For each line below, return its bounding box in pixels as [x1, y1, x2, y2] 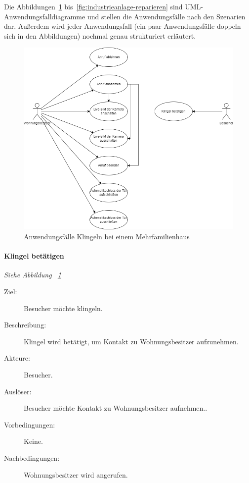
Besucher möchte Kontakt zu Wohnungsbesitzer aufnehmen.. [24, 403, 207, 413]
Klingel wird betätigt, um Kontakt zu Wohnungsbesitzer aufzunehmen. [24, 336, 239, 346]
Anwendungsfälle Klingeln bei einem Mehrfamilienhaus [24, 231, 190, 242]
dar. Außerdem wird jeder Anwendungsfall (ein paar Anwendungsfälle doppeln [4, 21, 241, 31]
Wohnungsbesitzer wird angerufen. [24, 469, 128, 480]
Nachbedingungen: [4, 452, 60, 463]
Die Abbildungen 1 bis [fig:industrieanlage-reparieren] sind [4, 1, 183, 11]
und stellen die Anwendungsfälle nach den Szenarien [87, 11, 246, 21]
